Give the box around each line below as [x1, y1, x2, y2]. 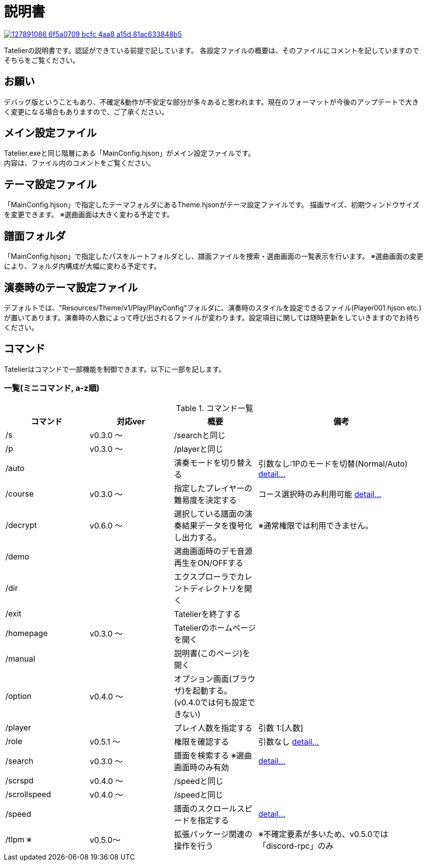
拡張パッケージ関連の [174, 829, 252, 839]
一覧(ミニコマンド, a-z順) [4, 383, 100, 393]
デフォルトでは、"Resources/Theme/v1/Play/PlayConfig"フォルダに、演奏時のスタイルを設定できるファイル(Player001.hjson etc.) [4, 303, 422, 312]
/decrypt [5, 520, 37, 530]
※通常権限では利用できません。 [258, 520, 373, 530]
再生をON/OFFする [174, 558, 244, 568]
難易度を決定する [174, 495, 237, 505]
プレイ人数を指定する [174, 723, 253, 733]
